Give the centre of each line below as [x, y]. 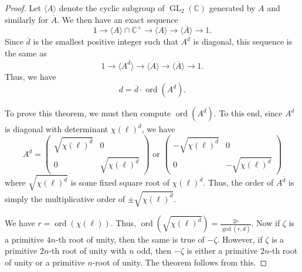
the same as [26, 53]
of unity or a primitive [45, 262]
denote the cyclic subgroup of [112, 8]
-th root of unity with [88, 251]
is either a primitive [222, 251]
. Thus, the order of [238, 182]
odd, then [154, 251]
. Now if [266, 223]
